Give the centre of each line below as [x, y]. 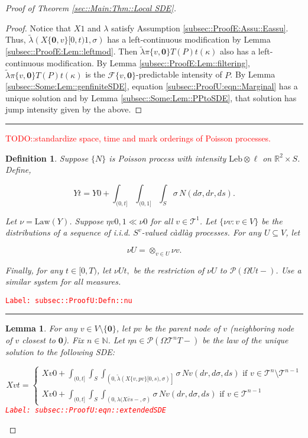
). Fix [73, 340]
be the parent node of [182, 328]
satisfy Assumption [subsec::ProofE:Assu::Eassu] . [200, 28]
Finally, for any [34, 270]
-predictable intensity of [179, 74]
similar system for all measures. [63, 281]
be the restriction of [169, 270]
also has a [238, 51]
